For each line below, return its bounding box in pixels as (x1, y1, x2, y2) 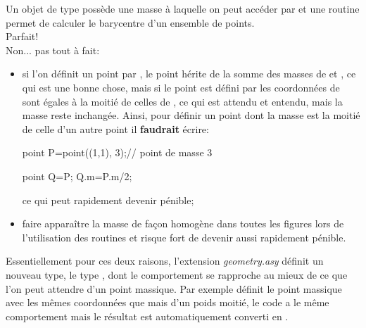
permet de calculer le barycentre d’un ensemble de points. (6, 15, 255, 30)
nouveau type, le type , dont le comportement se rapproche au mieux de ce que (6, 267, 348, 282)
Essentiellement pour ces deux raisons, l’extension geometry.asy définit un (6, 253, 324, 268)
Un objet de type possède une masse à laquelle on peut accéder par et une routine (6, 1, 360, 15)
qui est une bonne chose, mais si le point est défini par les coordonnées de (22, 80, 340, 94)
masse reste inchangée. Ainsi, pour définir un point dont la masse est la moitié (22, 108, 360, 122)
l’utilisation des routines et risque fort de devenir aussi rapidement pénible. (22, 229, 346, 244)
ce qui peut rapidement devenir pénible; (22, 192, 194, 207)
